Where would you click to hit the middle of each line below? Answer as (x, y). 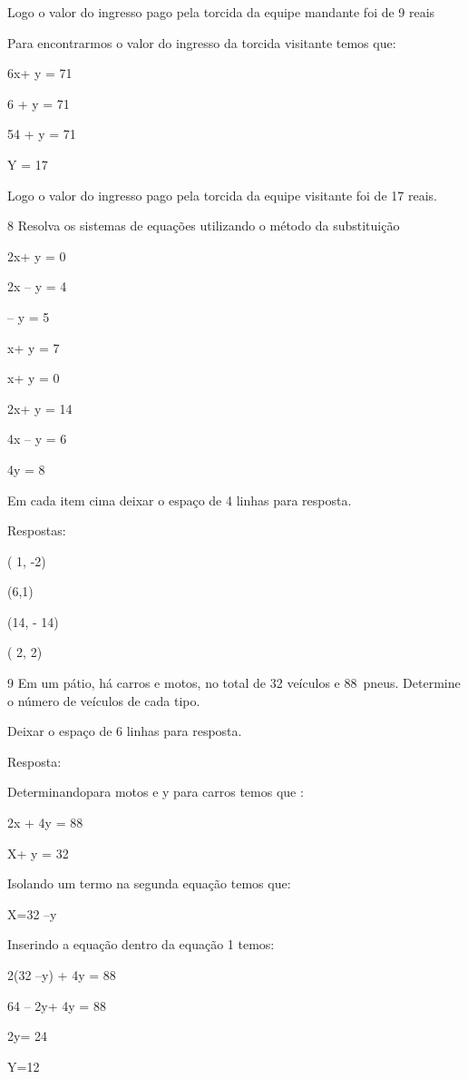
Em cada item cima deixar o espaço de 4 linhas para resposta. (180, 500)
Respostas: (37, 530)
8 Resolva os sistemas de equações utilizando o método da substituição (204, 226)
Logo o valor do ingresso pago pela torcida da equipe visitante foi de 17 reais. (222, 195)
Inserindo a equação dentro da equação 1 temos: (141, 944)
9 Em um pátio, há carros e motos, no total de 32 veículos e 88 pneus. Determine (234, 683)
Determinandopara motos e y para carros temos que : (156, 792)
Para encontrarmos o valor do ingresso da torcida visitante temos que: (202, 42)
